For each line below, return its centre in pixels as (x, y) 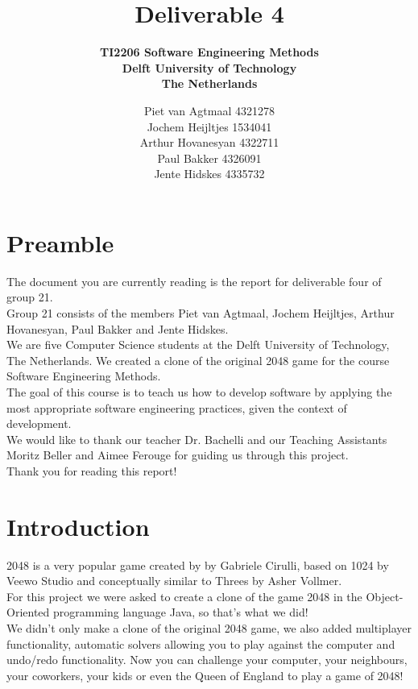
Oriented (28, 612)
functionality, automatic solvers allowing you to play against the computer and (201, 643)
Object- (385, 596)
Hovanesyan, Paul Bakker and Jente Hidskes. (118, 328)
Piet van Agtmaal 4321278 (209, 110)
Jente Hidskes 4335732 (209, 174)
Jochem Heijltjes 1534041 (209, 126)
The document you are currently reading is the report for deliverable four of (194, 281)
